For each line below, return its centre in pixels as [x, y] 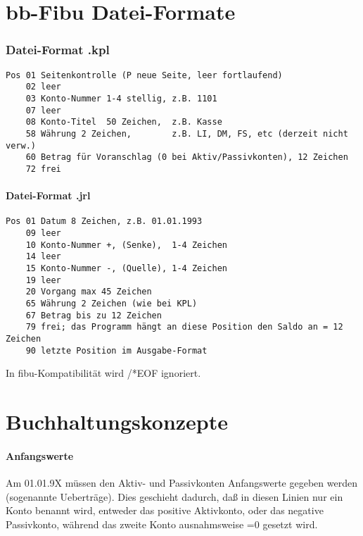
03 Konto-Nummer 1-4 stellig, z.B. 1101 [121, 98]
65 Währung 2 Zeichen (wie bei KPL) [112, 303]
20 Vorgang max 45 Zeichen [89, 292]
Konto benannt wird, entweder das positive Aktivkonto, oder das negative [165, 510]
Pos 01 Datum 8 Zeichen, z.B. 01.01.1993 [104, 222]
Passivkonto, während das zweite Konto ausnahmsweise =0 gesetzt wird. [162, 524]
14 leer [43, 257]
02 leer [43, 87]
